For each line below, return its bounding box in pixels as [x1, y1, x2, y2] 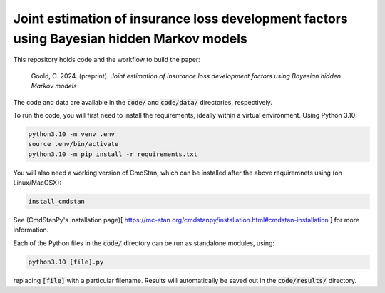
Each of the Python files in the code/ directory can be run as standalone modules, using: [13, 239, 274, 247]
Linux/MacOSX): [13, 178, 62, 187]
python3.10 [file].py [28, 257, 104, 266]
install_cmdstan [28, 197, 86, 206]
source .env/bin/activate [28, 140, 119, 148]
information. [13, 225, 49, 235]
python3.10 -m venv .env [28, 130, 115, 138]
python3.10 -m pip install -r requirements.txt [28, 150, 197, 158]
